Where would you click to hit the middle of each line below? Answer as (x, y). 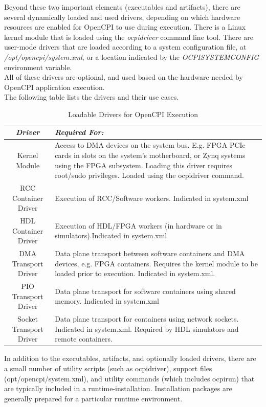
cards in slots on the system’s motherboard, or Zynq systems (150, 155)
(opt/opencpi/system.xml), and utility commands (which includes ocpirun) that (129, 378)
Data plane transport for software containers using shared (145, 291)
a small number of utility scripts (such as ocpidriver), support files (108, 368)
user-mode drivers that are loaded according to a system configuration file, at (125, 47)
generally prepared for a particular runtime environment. (93, 398)
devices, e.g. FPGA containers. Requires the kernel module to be (156, 263)
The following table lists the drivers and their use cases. (92, 97)
